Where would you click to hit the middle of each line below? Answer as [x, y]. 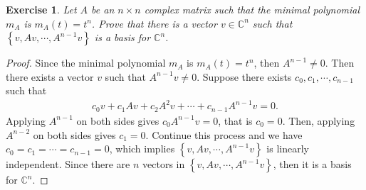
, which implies [142, 149]
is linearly [288, 149]
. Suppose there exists [244, 76]
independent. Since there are [68, 164]
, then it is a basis [312, 164]
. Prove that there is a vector [154, 23]
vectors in [164, 164]
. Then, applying [319, 120]
